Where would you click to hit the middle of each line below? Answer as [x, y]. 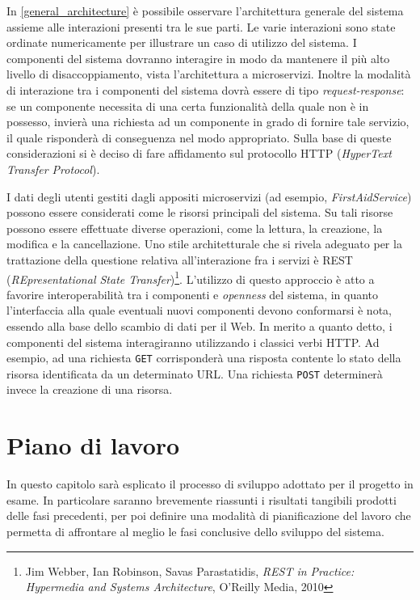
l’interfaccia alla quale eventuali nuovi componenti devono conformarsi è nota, [199, 310]
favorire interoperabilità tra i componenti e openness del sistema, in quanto [193, 294]
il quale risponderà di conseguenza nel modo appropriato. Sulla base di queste [199, 137]
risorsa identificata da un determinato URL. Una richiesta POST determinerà [195, 373]
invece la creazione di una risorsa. [90, 389]
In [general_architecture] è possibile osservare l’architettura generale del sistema [205, 11]
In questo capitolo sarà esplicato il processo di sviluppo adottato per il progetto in [210, 484]
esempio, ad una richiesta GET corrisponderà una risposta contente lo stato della [204, 358]
